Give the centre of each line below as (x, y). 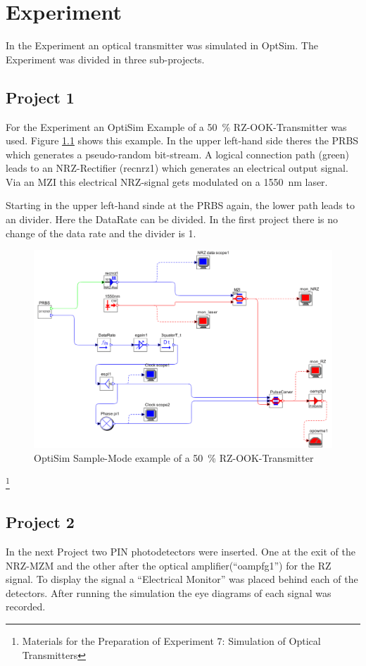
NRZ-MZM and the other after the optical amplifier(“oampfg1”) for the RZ (169, 565)
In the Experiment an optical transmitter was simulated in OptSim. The (162, 45)
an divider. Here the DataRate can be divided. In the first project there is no (172, 219)
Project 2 (40, 522)
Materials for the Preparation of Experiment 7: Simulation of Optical (171, 641)
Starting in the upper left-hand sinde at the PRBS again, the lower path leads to (180, 205)
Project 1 (40, 97)
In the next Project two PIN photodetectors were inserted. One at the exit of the (181, 552)
